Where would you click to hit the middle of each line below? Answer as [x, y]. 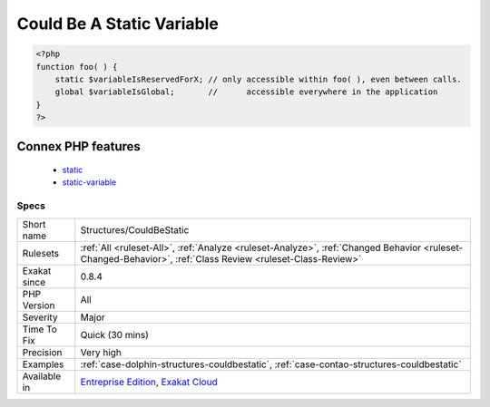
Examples [43, 364]
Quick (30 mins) [115, 334]
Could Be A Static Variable [118, 24]
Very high [101, 352]
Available [42, 376]
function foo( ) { [77, 67]
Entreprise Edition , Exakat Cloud [149, 382]
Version [39, 305]
